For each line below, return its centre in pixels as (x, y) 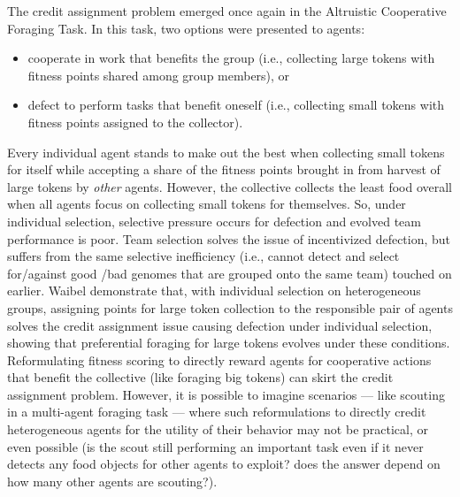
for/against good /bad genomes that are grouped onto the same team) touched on (230, 273)
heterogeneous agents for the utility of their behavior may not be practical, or (218, 429)
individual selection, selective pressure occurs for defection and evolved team (214, 221)
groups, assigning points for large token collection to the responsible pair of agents (230, 307)
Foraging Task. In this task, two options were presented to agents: (186, 28)
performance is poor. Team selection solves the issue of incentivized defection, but (229, 238)
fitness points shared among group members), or (159, 75)
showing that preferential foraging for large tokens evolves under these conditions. (229, 343)
